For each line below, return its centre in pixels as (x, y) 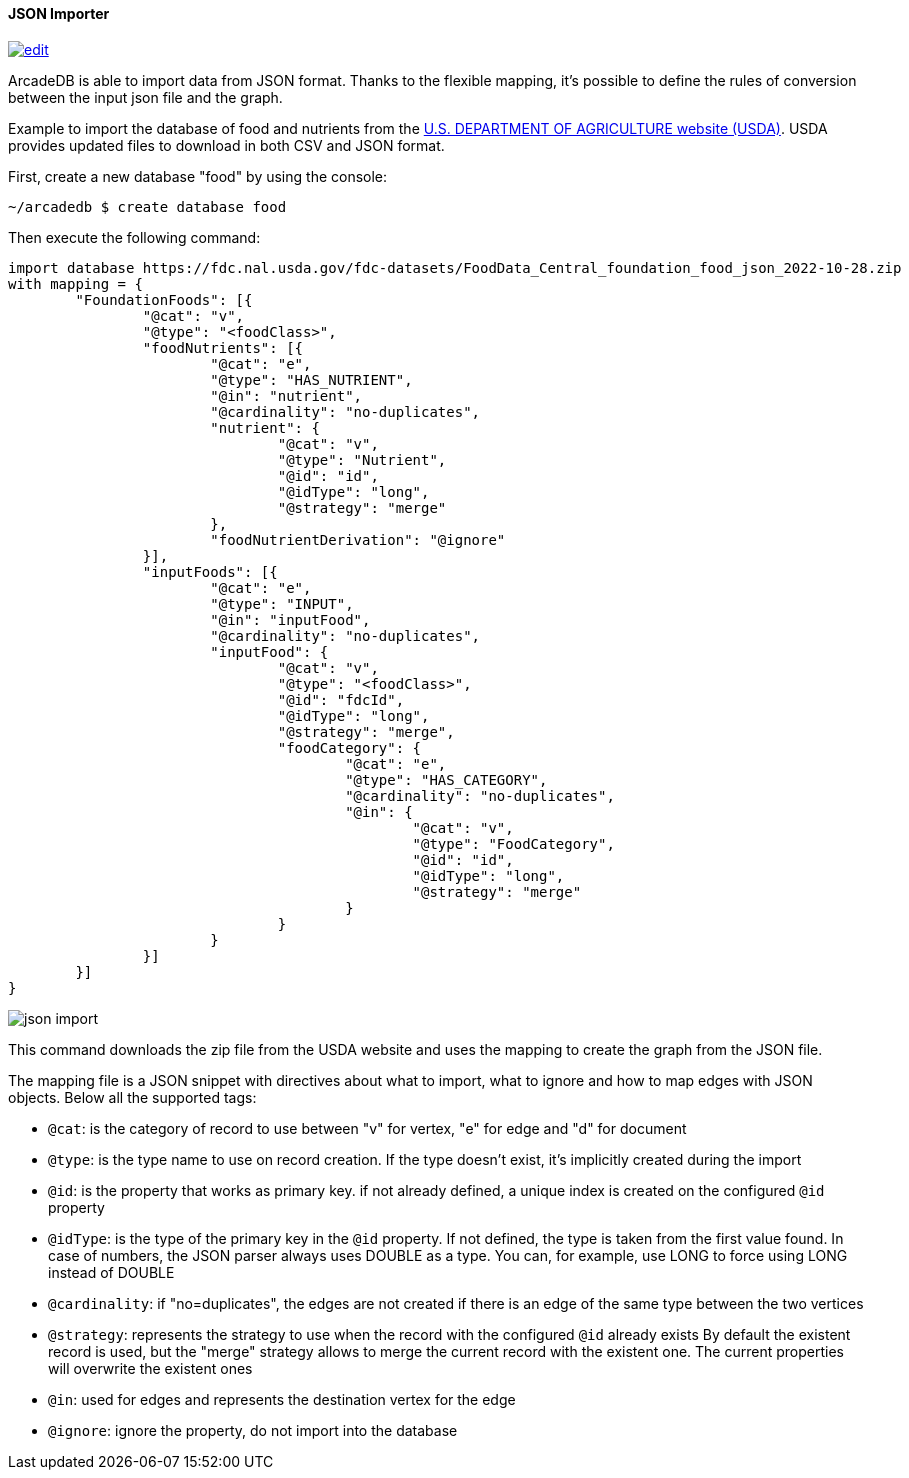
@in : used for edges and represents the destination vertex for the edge (282, 1399)
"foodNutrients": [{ (223, 347)
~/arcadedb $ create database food (147, 206)
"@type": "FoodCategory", (513, 843)
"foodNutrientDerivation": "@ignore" (358, 539)
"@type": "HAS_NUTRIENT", (311, 379)
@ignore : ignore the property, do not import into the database (253, 1430)
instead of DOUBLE (111, 1272)
